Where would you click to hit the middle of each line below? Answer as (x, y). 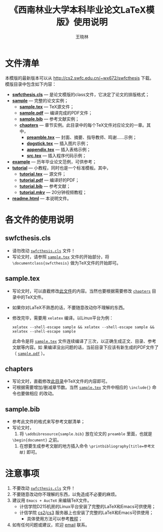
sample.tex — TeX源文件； (47, 107)
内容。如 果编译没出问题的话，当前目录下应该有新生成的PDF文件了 (92, 347)
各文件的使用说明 (40, 220)
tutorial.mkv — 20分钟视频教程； (53, 192)
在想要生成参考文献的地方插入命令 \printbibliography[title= (81, 446)
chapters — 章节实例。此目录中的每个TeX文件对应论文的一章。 (83, 125)
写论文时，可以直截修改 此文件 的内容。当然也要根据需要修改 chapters (81, 291)
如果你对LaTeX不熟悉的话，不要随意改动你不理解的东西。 (70, 307)
